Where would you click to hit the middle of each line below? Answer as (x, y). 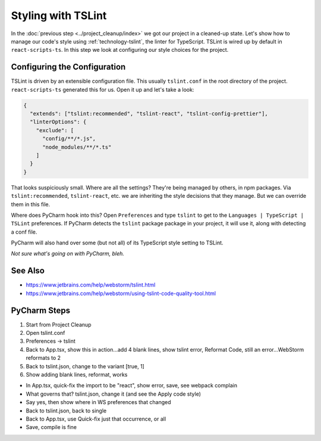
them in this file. (31, 204)
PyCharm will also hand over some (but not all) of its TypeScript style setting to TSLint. (117, 243)
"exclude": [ (55, 130)
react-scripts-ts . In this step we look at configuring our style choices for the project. (120, 50)
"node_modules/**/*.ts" (77, 147)
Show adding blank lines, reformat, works (77, 375)
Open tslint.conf (45, 333)
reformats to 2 (43, 358)
